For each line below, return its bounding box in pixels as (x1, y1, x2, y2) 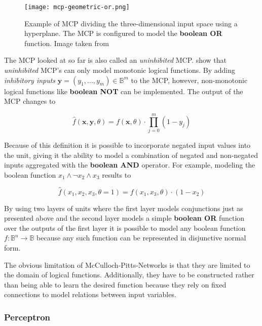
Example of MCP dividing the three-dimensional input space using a (24, 18, 238, 28)
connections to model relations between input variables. (4, 289, 176, 300)
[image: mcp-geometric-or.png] (24, 4, 130, 11)
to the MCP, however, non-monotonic (131, 74, 248, 85)
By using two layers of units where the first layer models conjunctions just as (4, 202, 243, 213)
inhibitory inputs (4, 74, 56, 85)
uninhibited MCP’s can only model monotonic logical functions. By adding (4, 65, 235, 75)
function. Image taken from (24, 37, 109, 48)
